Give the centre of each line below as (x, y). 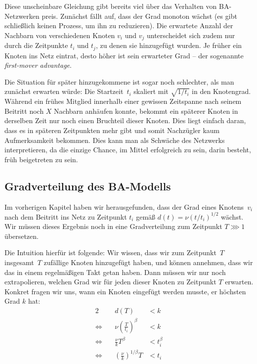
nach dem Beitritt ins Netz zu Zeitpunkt (66, 216)
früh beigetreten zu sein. (41, 159)
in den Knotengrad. (221, 91)
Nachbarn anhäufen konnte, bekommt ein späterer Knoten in (146, 111)
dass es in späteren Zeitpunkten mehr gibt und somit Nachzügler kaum (112, 130)
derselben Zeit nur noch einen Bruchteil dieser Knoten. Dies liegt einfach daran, (125, 120)
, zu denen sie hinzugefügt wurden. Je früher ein (169, 45)
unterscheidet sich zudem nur (191, 35)
